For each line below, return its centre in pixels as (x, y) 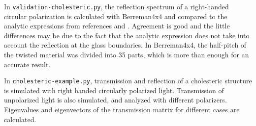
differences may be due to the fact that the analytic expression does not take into (127, 35)
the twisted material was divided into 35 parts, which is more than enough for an (127, 55)
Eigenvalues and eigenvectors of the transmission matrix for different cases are (122, 110)
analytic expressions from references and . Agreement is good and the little (117, 26)
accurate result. (27, 64)
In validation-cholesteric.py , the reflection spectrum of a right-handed (116, 6)
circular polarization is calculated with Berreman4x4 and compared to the (116, 16)
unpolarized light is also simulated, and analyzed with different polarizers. (115, 100)
